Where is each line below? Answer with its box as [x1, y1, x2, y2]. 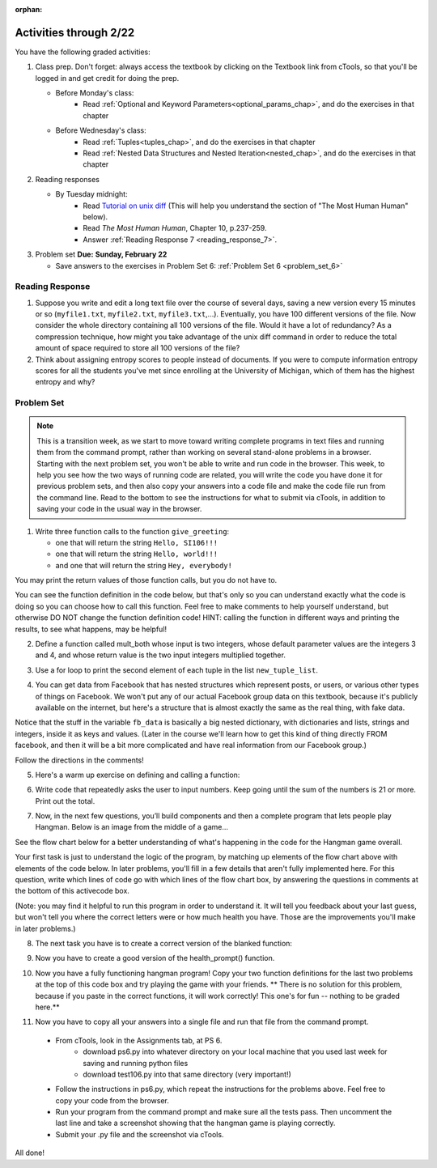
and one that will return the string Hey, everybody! [55, 560, 232, 570]
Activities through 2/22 [15, 25, 135, 40]
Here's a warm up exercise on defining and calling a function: [35, 770, 240, 779]
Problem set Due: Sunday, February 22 [35, 249, 168, 259]
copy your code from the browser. [55, 1095, 169, 1105]
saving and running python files [83, 1058, 189, 1068]
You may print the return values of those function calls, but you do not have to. [15, 576, 278, 585]
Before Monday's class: [55, 88, 134, 98]
